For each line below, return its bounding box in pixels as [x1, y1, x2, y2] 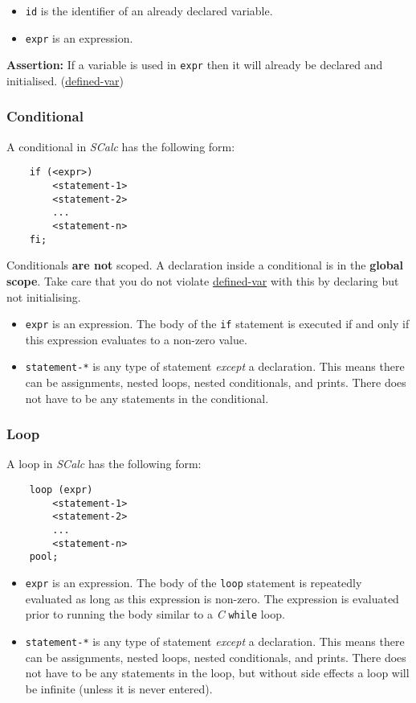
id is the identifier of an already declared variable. [25, 2, 273, 18]
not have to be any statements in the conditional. [25, 389, 269, 406]
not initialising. [6, 288, 81, 305]
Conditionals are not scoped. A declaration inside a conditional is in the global [6, 257, 403, 273]
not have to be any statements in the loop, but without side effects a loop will [25, 664, 410, 681]
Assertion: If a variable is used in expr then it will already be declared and [6, 56, 383, 73]
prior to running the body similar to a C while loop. [25, 606, 285, 623]
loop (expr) [29, 484, 93, 495]
